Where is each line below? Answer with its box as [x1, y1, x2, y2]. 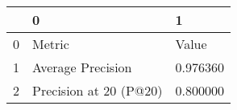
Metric [32, 35, 69, 53]
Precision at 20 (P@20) [32, 81, 163, 100]
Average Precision [32, 58, 132, 76]
